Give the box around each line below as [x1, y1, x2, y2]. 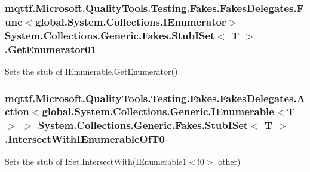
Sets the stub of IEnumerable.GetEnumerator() [5, 64, 178, 77]
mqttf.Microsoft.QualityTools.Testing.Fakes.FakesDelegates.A [5, 90, 305, 105]
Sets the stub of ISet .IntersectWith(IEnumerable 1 [5, 155, 187, 167]
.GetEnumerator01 [5, 41, 97, 56]
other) [218, 155, 241, 167]
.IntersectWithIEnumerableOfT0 [5, 131, 165, 146]
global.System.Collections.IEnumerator [35, 14, 226, 29]
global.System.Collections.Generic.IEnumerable [42, 104, 274, 119]
